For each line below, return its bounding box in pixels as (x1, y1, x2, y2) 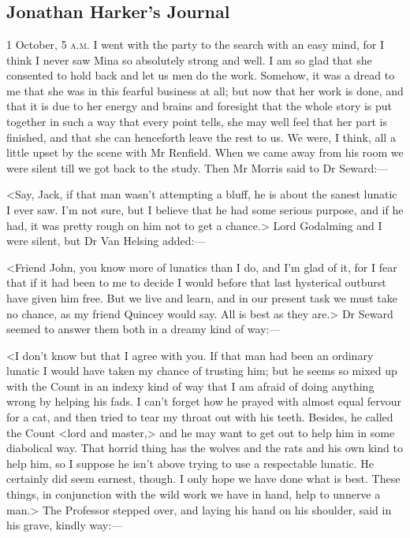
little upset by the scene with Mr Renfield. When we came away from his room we (6, 144, 404, 161)
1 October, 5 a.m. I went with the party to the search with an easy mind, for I (6, 36, 384, 52)
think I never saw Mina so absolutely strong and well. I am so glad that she (6, 51, 372, 68)
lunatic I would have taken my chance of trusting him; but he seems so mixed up (6, 362, 397, 379)
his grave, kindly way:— (6, 517, 123, 533)
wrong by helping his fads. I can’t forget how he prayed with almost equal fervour (6, 393, 401, 410)
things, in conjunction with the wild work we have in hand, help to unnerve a (6, 486, 381, 503)
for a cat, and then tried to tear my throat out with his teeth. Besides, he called (6, 409, 393, 425)
